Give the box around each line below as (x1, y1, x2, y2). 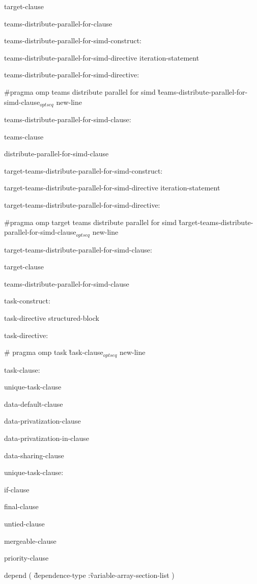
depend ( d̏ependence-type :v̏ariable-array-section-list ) (4, 569, 175, 580)
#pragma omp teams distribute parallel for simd (4, 86, 156, 97)
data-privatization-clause (4, 415, 81, 426)
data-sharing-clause (4, 450, 64, 460)
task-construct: (4, 295, 50, 306)
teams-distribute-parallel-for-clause (4, 18, 112, 29)
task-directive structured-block (4, 313, 99, 323)
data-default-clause (4, 398, 63, 409)
